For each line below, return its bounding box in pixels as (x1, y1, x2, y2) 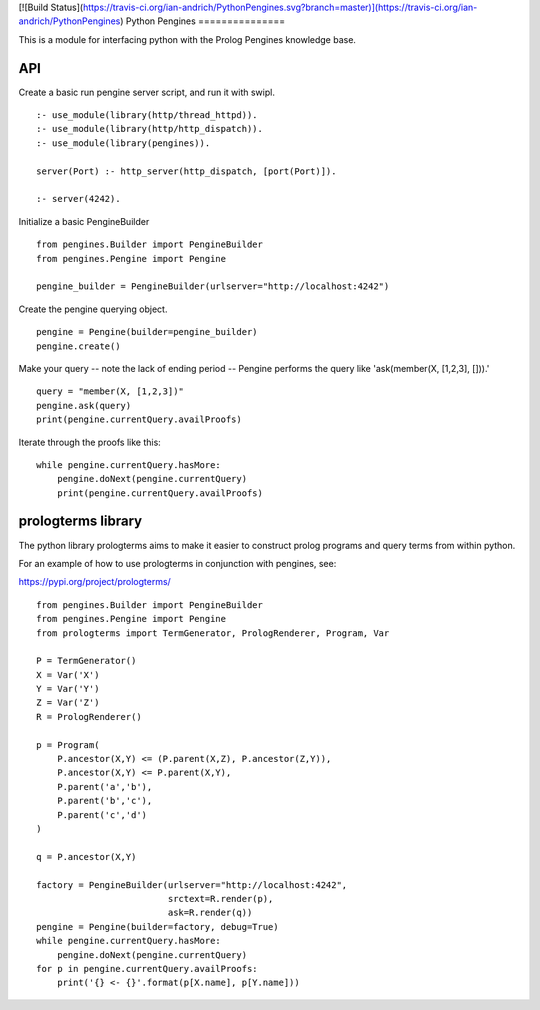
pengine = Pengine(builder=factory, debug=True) (36, 921, 279, 932)
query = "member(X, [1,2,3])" (36, 386, 185, 397)
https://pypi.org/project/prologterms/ (18, 576, 172, 588)
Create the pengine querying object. (18, 303, 168, 315)
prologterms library (18, 513, 143, 530)
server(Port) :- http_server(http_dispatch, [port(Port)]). (36, 165, 337, 177)
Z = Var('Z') (36, 697, 100, 709)
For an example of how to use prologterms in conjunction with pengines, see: (18, 557, 337, 569)
